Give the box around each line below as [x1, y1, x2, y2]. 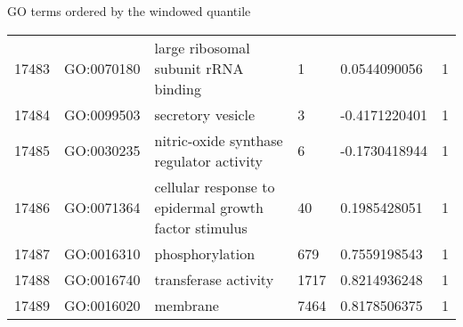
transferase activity [154, 268, 274, 290]
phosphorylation [154, 242, 256, 264]
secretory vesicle [154, 103, 256, 125]
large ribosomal [154, 37, 250, 58]
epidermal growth [154, 196, 264, 217]
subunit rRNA [154, 57, 244, 78]
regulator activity [154, 150, 263, 171]
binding [154, 78, 201, 99]
